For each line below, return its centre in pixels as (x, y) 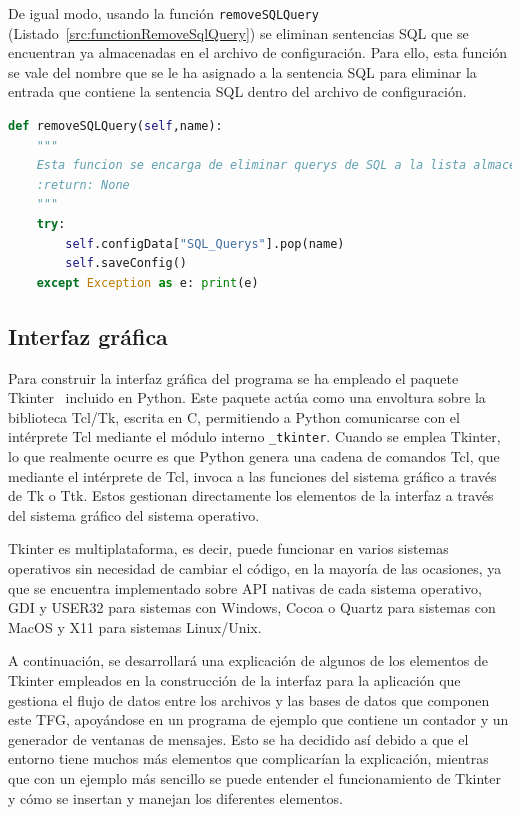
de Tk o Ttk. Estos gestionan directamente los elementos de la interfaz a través (251, 495)
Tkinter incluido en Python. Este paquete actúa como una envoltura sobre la (247, 397)
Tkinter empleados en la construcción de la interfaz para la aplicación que (234, 679)
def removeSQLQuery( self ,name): (115, 126)
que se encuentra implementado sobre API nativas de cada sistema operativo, (245, 587)
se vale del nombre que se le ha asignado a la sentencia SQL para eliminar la (242, 71)
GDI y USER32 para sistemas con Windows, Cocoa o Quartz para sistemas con (252, 607)
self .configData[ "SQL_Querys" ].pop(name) (205, 243)
